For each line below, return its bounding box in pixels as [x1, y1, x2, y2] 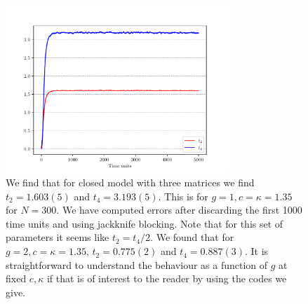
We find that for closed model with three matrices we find [6, 175, 255, 190]
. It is [244, 244, 269, 258]
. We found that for [150, 230, 234, 244]
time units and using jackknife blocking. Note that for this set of [6, 216, 283, 230]
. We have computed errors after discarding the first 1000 [56, 202, 302, 217]
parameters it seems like [6, 230, 109, 244]
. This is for [158, 188, 208, 203]
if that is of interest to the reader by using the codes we [46, 271, 287, 286]
